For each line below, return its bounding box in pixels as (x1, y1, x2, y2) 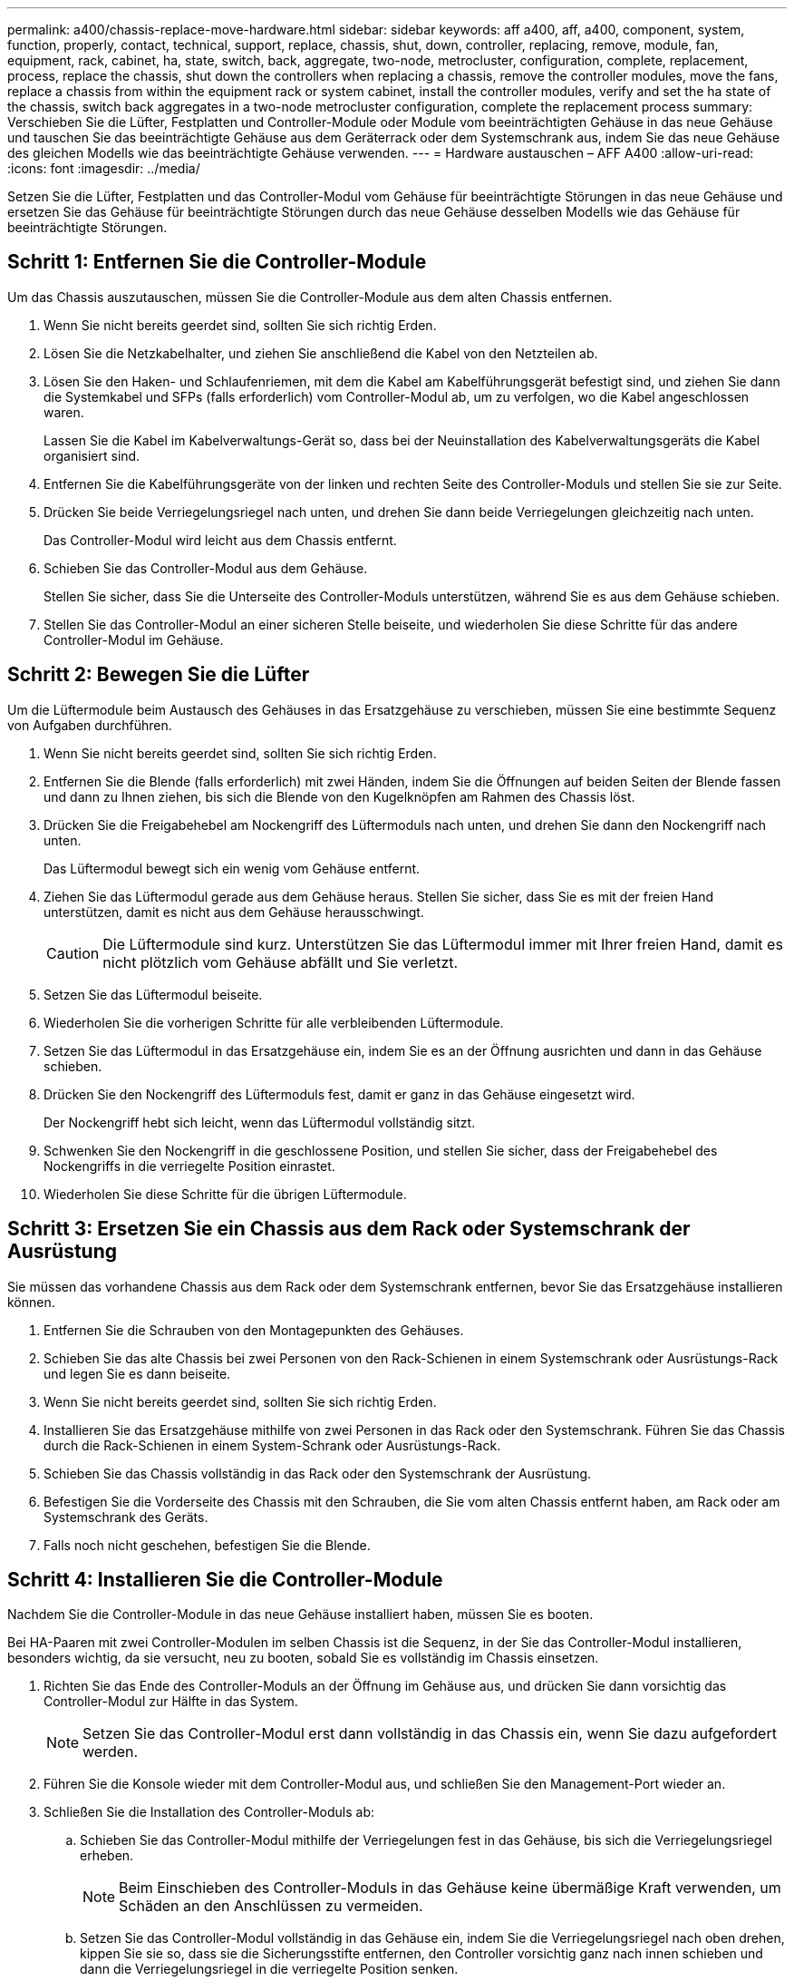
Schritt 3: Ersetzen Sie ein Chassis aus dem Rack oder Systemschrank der (7, 1217, 691, 1241)
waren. (44, 404, 84, 420)
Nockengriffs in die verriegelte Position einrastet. (44, 1157, 335, 1174)
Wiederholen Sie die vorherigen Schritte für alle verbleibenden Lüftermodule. (44, 1014, 504, 1030)
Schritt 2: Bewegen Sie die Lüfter (7, 663, 310, 687)
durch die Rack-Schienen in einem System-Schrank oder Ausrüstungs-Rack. (44, 1437, 501, 1453)
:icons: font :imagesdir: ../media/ (7, 161, 200, 176)
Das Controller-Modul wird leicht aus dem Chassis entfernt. (44, 532, 397, 548)
